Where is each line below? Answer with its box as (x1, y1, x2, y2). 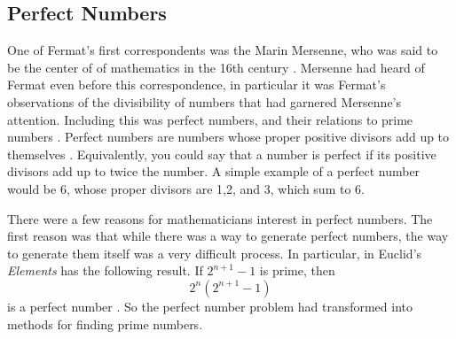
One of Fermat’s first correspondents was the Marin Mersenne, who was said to (7, 41, 438, 59)
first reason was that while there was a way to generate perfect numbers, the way (7, 227, 449, 245)
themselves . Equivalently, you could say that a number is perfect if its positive (7, 144, 436, 163)
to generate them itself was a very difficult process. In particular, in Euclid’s (7, 243, 422, 262)
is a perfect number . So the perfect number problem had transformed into (7, 297, 413, 315)
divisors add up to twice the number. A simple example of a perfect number (7, 162, 421, 181)
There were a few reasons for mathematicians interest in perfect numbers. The (7, 209, 433, 227)
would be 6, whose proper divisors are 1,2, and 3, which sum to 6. (7, 179, 365, 197)
